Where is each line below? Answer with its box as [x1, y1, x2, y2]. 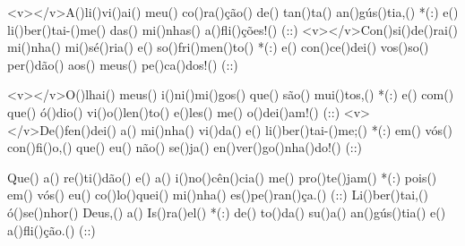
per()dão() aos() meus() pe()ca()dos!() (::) [7, 55, 238, 73]
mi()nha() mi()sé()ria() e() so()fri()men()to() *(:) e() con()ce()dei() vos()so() [7, 38, 429, 56]
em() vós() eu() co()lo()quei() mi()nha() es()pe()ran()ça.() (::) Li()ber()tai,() [7, 185, 428, 204]
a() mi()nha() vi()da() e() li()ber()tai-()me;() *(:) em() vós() [120, 120, 452, 139]
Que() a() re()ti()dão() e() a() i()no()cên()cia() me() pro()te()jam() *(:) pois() [7, 167, 437, 186]
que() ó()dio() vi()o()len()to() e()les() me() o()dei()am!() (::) [7, 102, 340, 121]
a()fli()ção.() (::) [7, 220, 96, 239]
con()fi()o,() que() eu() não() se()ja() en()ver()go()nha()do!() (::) [7, 138, 363, 157]
